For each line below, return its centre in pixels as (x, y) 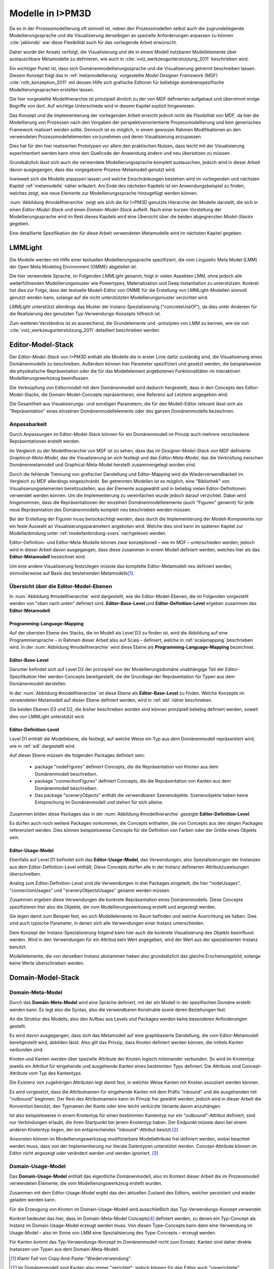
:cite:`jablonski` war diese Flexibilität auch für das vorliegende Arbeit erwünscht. (93, 43)
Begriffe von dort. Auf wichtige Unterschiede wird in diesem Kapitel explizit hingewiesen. (102, 106)
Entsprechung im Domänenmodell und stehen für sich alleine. (99, 803)
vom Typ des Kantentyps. (55, 1073)
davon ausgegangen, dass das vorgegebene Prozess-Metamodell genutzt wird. (93, 170)
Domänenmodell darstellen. (38, 684)
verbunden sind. (26, 1049)
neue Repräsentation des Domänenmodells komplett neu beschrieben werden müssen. (100, 510)
